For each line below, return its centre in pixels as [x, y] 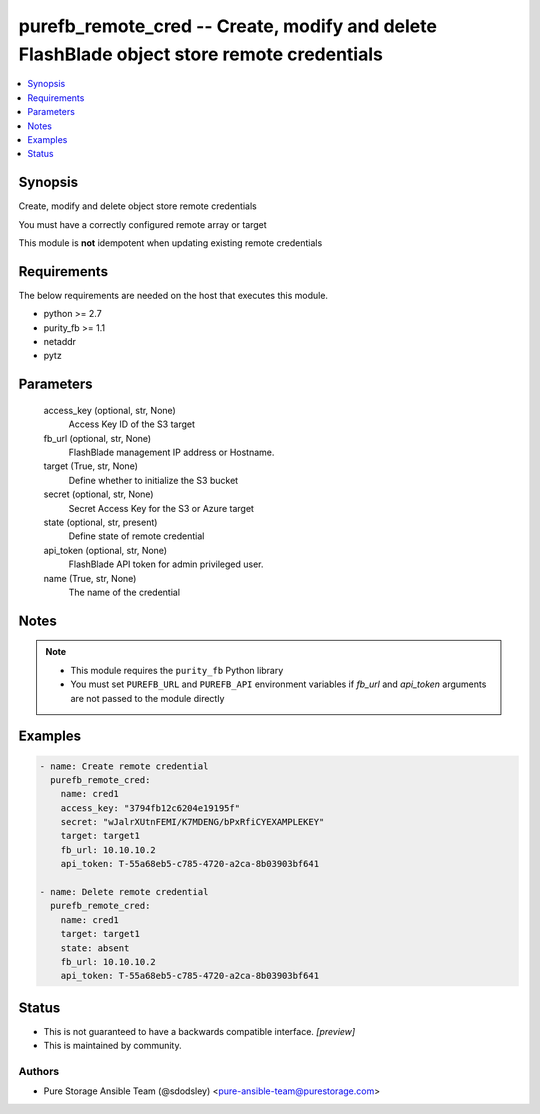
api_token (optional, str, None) [105, 550]
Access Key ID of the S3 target [131, 424]
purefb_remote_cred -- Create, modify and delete [227, 26]
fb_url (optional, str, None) [97, 438]
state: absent [95, 948]
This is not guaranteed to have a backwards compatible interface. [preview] [199, 1031]
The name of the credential [124, 592]
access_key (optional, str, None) [110, 410]
